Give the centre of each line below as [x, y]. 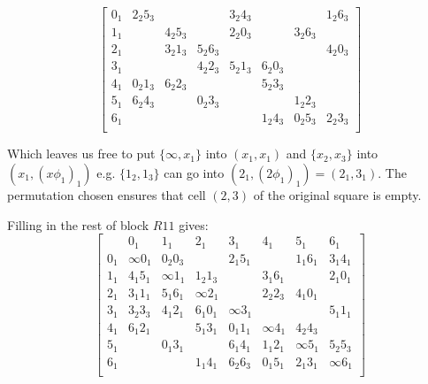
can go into [194, 173]
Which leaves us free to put [81, 154]
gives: [194, 224]
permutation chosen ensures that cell [107, 195]
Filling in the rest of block [78, 224]
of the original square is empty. [337, 195]
